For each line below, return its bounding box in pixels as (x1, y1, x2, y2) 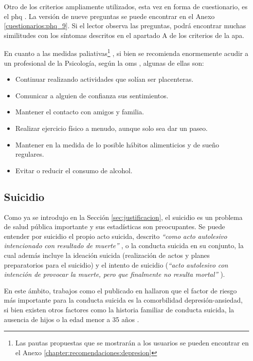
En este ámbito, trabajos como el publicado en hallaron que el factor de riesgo (4, 285, 237, 295)
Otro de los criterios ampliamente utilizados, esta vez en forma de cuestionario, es (4, 1, 248, 11)
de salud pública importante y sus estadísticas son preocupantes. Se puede (4, 221, 225, 232)
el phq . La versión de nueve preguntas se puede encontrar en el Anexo (4, 11, 215, 21)
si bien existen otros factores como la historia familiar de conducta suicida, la (4, 304, 235, 314)
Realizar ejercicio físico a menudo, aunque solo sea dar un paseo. (15, 123, 208, 133)
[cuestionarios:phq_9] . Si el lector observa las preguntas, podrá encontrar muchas (4, 20, 246, 31)
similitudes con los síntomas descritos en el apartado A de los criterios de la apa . (4, 30, 244, 40)
